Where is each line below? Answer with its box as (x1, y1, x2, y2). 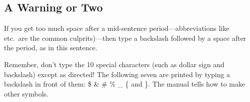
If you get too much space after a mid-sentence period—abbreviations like (4, 23, 230, 33)
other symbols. (4, 88, 49, 99)
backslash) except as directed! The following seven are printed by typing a (4, 69, 230, 79)
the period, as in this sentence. (4, 42, 98, 53)
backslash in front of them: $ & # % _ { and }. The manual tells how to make (4, 79, 245, 89)
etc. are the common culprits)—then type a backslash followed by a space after (4, 32, 247, 43)
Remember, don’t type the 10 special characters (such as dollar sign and (4, 59, 225, 69)
